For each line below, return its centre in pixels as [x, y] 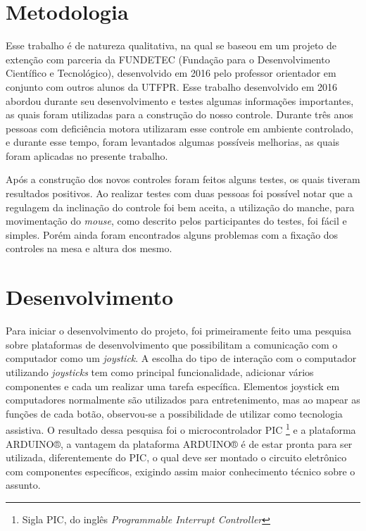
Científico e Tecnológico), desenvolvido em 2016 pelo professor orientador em [171, 73]
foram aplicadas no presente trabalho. [87, 155]
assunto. [23, 485]
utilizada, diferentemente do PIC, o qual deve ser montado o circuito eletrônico [176, 457]
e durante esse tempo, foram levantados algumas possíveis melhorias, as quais [173, 142]
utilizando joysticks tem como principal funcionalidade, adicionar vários [160, 371]
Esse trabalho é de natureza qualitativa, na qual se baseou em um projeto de [171, 45]
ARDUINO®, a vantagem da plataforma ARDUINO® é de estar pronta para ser [179, 443]
